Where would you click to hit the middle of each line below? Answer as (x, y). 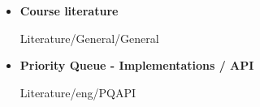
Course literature (69, 11)
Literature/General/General (89, 38)
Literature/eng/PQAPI (78, 92)
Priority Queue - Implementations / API (137, 65)
